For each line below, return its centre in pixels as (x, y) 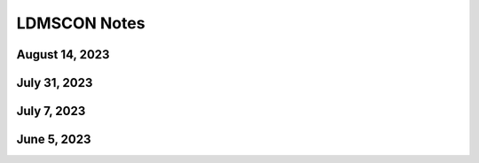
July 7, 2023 (51, 111)
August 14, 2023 (63, 54)
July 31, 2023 (55, 83)
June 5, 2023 (54, 140)
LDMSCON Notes (81, 23)
